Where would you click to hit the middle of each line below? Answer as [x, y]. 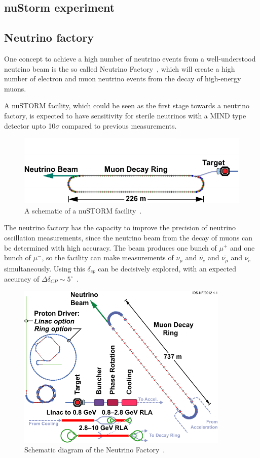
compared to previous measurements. [119, 125]
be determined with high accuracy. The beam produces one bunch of [110, 247]
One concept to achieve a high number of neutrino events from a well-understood [130, 58]
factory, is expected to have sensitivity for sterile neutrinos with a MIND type [125, 115]
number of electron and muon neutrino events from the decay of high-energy [123, 79]
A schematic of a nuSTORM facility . [83, 210]
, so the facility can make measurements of [108, 257]
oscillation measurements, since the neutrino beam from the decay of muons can [128, 237]
